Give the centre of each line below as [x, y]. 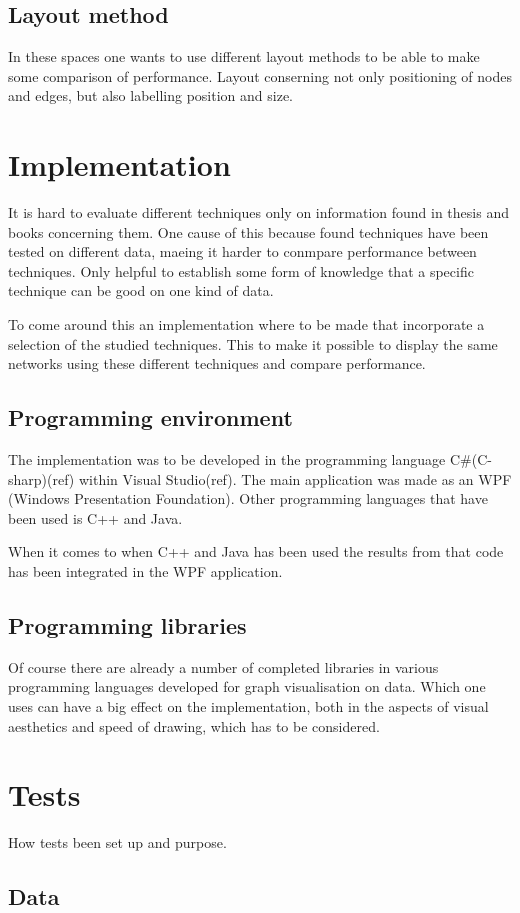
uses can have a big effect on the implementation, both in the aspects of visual [248, 706]
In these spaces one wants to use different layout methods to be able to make [244, 56]
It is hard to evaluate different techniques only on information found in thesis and [258, 212]
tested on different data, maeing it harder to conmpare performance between [242, 251]
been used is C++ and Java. [95, 517]
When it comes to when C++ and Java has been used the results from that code [256, 551]
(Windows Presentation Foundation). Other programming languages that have [248, 498]
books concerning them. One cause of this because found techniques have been [248, 231]
